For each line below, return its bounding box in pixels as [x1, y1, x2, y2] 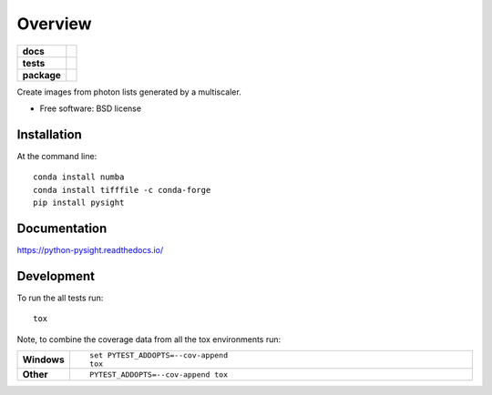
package [22, 68, 61, 81]
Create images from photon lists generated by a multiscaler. [16, 86, 241, 97]
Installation [16, 127, 82, 142]
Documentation [16, 220, 108, 236]
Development [16, 268, 96, 284]
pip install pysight [33, 197, 125, 208]
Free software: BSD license [39, 103, 141, 114]
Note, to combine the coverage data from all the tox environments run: [16, 333, 282, 345]
